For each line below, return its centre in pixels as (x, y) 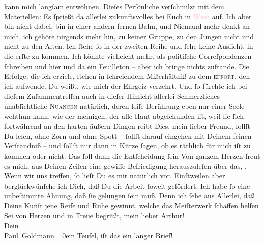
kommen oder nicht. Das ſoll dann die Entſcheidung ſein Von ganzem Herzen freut (132, 155)
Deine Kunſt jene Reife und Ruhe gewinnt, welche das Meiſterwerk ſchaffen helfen (131, 205)
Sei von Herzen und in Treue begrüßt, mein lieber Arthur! (94, 215)
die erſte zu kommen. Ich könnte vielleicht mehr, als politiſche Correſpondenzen (128, 56)
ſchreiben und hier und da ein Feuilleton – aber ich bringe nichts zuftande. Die (127, 66)
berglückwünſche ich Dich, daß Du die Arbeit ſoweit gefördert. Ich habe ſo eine (127, 185)
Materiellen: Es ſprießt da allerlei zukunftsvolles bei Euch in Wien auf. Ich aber (128, 16)
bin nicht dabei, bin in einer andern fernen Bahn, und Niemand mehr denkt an (127, 26)
